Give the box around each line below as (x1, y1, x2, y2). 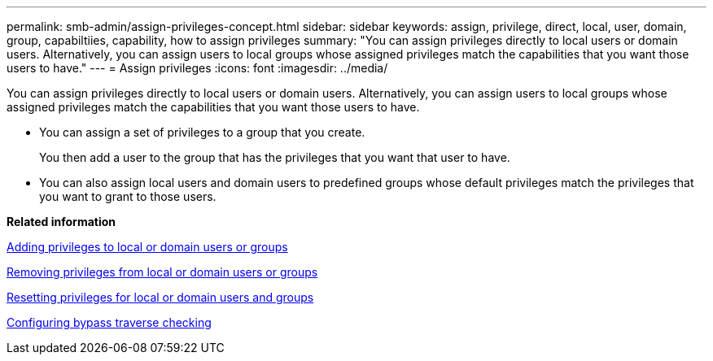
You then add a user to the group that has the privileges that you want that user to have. (39, 150, 510, 164)
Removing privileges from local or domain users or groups (7, 265, 318, 279)
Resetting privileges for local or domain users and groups (7, 290, 314, 304)
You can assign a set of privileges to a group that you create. (39, 125, 365, 139)
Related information (7, 215, 116, 228)
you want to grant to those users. (39, 189, 217, 203)
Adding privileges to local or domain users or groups (7, 240, 288, 254)
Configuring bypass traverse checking (7, 315, 212, 329)
